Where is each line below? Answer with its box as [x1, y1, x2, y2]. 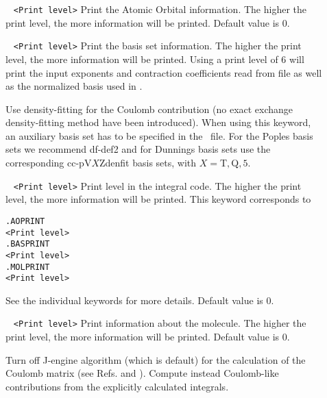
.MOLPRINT [5, 262, 50, 272]
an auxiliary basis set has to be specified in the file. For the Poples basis [5, 128, 313, 142]
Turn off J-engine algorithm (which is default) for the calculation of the [5, 352, 306, 366]
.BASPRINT [5, 239, 50, 249]
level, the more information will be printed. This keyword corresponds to [5, 192, 311, 206]
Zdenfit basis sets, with [99, 156, 197, 170]
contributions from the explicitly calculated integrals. [5, 379, 229, 393]
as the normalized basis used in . [5, 79, 143, 93]
